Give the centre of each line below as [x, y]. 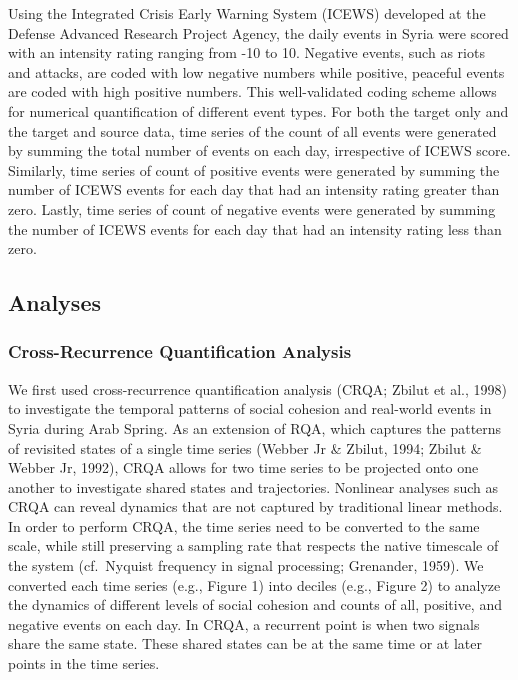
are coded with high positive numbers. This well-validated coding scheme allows [252, 91]
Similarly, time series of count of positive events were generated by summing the [254, 169]
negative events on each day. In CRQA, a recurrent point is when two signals [244, 623]
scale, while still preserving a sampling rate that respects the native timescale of [253, 545]
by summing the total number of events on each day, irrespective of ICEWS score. [259, 150]
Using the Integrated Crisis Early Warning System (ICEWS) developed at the [247, 13]
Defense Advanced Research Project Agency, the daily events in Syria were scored [258, 32]
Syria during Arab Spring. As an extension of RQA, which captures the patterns [255, 427]
